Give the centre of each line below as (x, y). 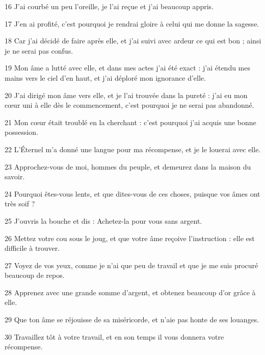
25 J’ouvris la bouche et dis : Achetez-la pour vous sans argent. (103, 220)
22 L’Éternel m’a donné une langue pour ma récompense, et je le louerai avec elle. (133, 149)
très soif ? (20, 204)
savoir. (15, 176)
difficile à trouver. (32, 248)
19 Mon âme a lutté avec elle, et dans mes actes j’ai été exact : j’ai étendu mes (128, 68)
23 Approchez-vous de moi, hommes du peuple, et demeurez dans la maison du (128, 166)
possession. (22, 132)
